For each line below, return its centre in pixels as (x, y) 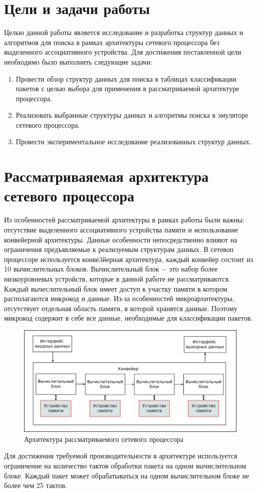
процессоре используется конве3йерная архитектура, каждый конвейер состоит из (129, 259)
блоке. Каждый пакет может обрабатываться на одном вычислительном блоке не (127, 475)
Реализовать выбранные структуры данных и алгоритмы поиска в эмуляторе (132, 115)
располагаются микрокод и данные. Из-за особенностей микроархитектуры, (119, 298)
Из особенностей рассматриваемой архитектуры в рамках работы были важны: (124, 220)
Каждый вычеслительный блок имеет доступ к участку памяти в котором (116, 288)
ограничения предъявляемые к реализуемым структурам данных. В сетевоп (119, 249)
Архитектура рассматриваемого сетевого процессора (104, 439)
